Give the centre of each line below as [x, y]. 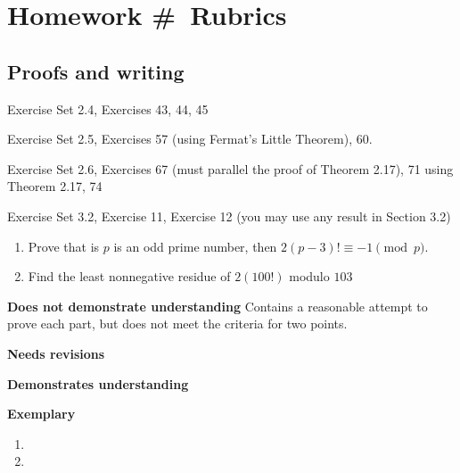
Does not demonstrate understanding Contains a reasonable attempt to [218, 306]
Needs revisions [56, 353]
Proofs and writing [96, 71]
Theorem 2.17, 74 [55, 186]
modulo [309, 276]
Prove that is [64, 246]
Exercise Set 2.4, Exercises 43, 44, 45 [108, 108]
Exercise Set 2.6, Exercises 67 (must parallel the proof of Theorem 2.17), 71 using [230, 168]
